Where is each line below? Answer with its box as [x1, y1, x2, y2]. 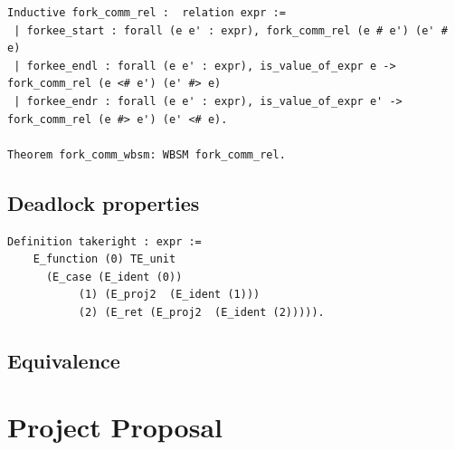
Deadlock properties [7, 188, 200, 216]
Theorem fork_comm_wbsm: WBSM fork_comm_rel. [7, 148, 286, 161]
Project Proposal [7, 408, 223, 445]
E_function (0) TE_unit [33, 253, 176, 266]
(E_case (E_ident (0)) [45, 270, 183, 283]
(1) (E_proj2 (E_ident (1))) [78, 288, 261, 302]
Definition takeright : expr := [7, 235, 202, 248]
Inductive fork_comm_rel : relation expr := [7, 6, 286, 19]
